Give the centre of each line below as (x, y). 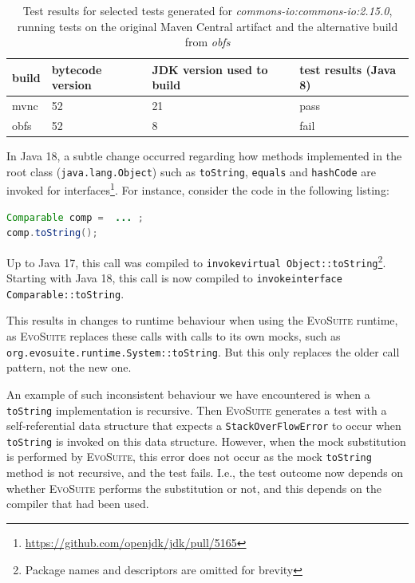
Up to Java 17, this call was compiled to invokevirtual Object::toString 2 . (196, 261)
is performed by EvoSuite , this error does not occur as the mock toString (189, 457)
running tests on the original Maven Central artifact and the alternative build (207, 26)
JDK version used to (210, 69)
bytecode (77, 69)
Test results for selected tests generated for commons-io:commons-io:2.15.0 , (207, 10)
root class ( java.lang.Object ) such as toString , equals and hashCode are (192, 171)
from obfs (207, 42)
